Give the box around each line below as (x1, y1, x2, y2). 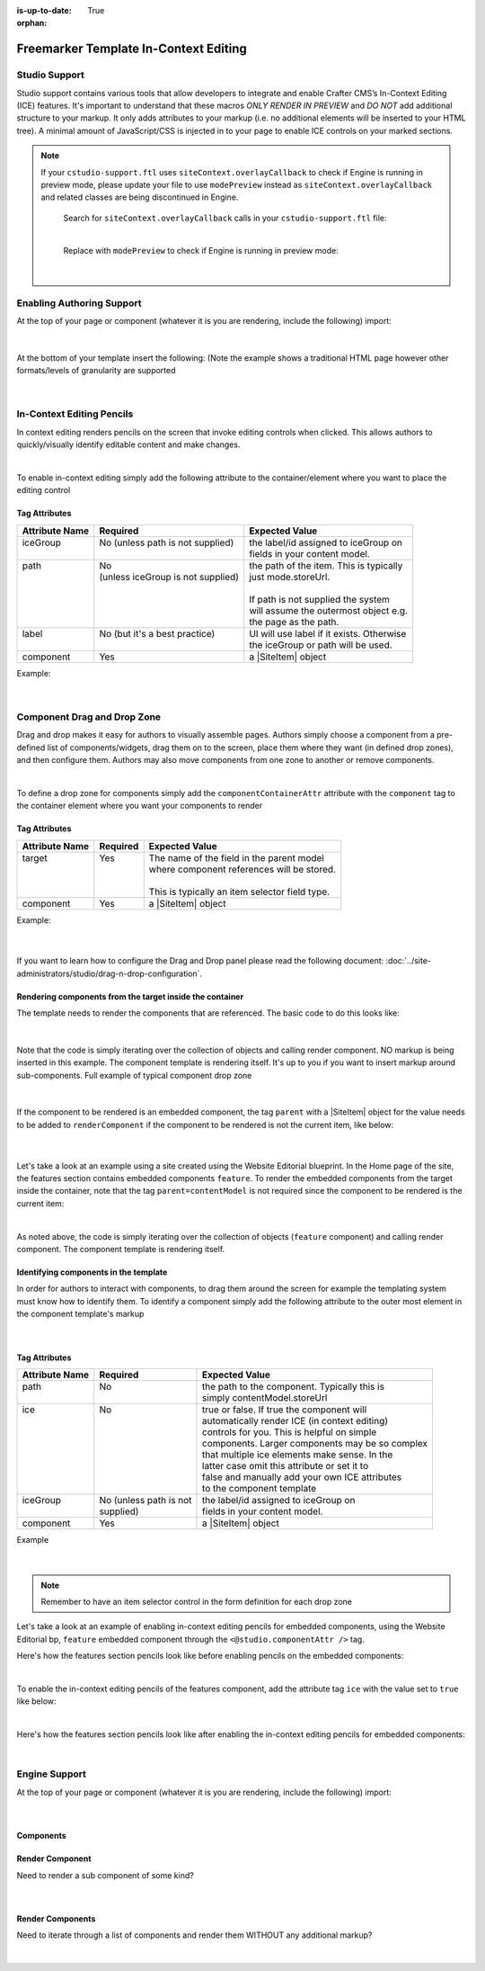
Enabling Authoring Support (16, 297, 142, 309)
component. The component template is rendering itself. (16, 1243, 225, 1254)
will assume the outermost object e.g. (248, 604, 409, 616)
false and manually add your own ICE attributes (202, 1471, 402, 1483)
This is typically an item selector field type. (148, 885, 331, 898)
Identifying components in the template (16, 1267, 168, 1277)
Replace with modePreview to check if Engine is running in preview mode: (63, 246, 339, 256)
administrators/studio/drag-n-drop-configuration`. (16, 968, 202, 979)
